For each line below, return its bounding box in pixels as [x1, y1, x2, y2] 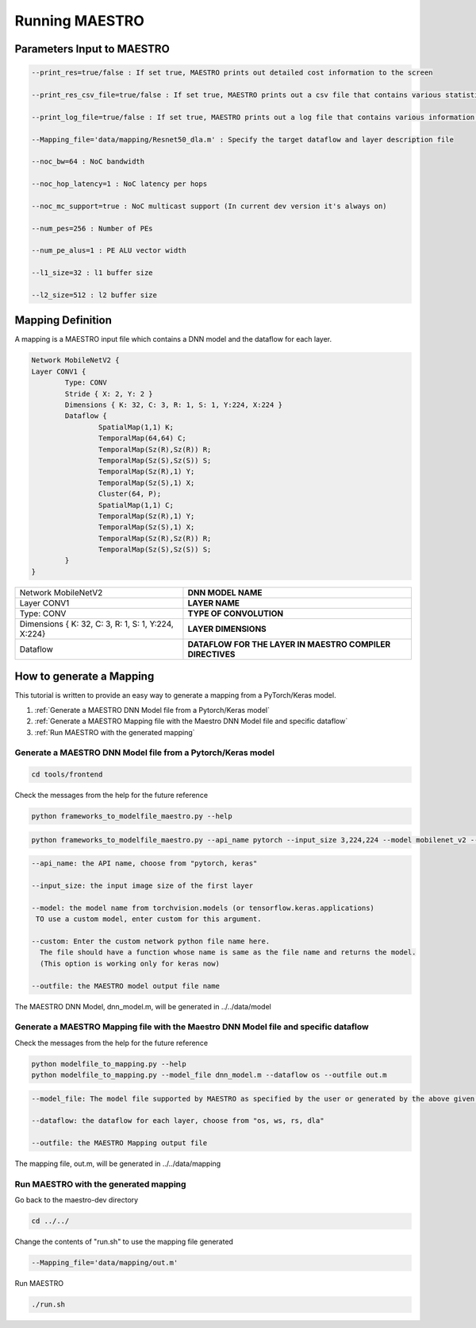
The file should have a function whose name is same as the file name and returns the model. [40, 948, 416, 957]
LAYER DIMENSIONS [187, 623, 267, 634]
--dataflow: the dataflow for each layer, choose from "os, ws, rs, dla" [31, 1117, 324, 1125]
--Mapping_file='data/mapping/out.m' [31, 1258, 178, 1268]
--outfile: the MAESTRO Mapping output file [31, 1139, 208, 1148]
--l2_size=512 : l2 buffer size [31, 290, 158, 300]
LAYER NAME [187, 597, 240, 608]
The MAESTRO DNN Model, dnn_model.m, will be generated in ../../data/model [14, 1001, 271, 1011]
